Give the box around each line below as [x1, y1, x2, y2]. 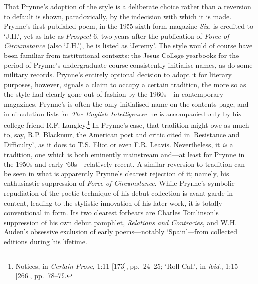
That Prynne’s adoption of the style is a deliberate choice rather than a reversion [4, 1, 251, 11]
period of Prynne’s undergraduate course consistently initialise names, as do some [4, 59, 253, 70]
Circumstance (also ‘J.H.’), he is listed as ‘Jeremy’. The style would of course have [4, 40, 253, 51]
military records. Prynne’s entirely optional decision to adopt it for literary [4, 69, 232, 80]
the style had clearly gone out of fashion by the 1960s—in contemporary [4, 89, 224, 99]
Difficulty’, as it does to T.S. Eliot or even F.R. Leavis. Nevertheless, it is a [4, 139, 233, 149]
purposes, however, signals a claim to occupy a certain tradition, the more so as [4, 79, 246, 89]
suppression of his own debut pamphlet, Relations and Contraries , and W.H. [4, 217, 237, 227]
